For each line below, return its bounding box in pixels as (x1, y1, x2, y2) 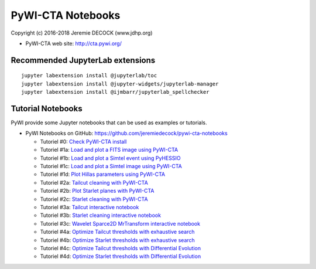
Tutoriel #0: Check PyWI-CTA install (40, 138, 127, 145)
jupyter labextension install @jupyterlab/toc (21, 72, 157, 79)
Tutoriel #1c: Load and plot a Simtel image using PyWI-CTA (40, 162, 183, 169)
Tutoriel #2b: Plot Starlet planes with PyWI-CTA (40, 188, 154, 195)
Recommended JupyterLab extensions (11, 55, 156, 65)
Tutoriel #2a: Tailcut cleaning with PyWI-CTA (40, 179, 149, 186)
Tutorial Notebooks (11, 103, 83, 114)
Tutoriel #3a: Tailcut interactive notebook (40, 203, 139, 210)
